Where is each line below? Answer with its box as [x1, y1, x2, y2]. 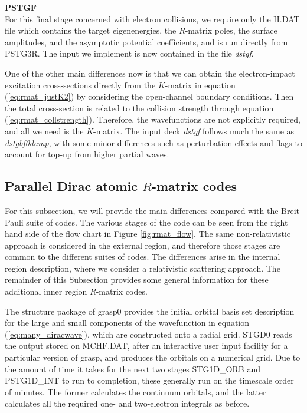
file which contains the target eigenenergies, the [5, 24, 177, 37]
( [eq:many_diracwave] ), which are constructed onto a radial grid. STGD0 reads [5, 328, 292, 340]
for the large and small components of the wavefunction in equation [5, 316, 250, 329]
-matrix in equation [165, 78, 236, 91]
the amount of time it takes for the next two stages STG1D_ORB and [5, 362, 260, 375]
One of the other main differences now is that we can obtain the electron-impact [5, 67, 295, 79]
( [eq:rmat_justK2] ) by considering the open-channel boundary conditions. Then [5, 90, 294, 103]
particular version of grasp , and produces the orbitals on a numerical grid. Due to [5, 351, 301, 364]
